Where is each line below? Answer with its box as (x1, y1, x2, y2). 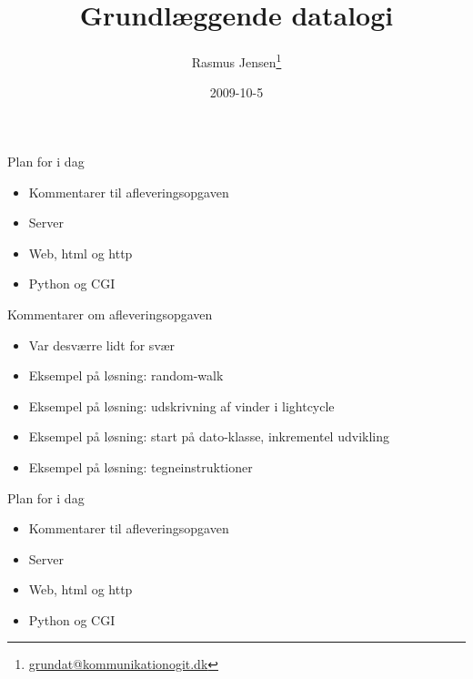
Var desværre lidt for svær (28, 335, 175, 354)
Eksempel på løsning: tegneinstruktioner (28, 457, 253, 476)
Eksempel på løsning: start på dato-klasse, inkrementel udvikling (28, 427, 389, 446)
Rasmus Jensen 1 (191, 50, 282, 71)
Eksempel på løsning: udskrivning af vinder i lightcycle (28, 396, 335, 415)
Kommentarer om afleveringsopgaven (7, 304, 213, 323)
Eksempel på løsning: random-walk (28, 366, 224, 385)
